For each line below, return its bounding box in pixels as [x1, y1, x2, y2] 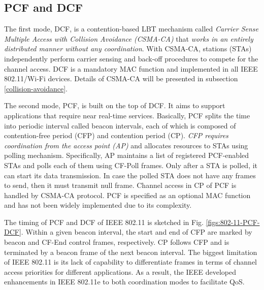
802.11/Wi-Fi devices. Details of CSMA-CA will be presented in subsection [4, 73, 238, 84]
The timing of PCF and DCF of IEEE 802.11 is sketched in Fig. [4, 216, 204, 227]
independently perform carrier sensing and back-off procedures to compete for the [4, 53, 258, 63]
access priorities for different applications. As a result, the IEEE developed [4, 266, 237, 277]
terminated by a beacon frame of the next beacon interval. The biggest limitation [4, 246, 257, 257]
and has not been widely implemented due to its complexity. [4, 200, 192, 210]
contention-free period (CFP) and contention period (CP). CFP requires [4, 130, 228, 141]
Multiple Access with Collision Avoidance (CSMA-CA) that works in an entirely [4, 33, 253, 44]
